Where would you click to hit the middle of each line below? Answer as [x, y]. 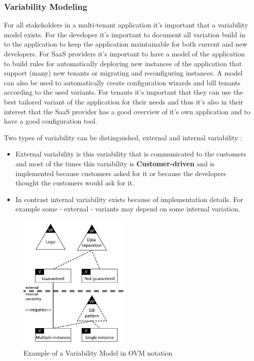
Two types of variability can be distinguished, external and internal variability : [123, 137]
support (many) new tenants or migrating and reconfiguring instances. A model [123, 73]
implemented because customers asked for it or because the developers [121, 173]
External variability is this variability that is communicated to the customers [131, 154]
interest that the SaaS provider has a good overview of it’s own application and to [127, 111]
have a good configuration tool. [51, 121]
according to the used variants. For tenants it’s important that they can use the [124, 92]
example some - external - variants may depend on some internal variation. [128, 209]
